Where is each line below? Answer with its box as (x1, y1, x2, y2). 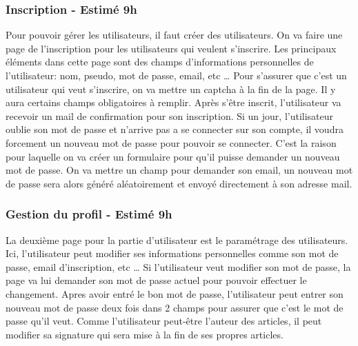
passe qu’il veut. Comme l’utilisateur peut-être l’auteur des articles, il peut (6, 314, 322, 328)
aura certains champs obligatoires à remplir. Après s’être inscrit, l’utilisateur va (6, 95, 341, 110)
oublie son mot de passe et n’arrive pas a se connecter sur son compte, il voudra (6, 122, 344, 136)
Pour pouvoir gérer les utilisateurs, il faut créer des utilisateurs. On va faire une (6, 28, 343, 42)
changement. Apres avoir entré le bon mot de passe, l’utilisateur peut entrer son (6, 286, 344, 301)
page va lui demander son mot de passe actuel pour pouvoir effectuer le (6, 273, 307, 287)
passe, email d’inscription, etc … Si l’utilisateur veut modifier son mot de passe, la (6, 259, 351, 274)
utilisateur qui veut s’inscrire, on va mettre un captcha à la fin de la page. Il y (6, 81, 336, 96)
